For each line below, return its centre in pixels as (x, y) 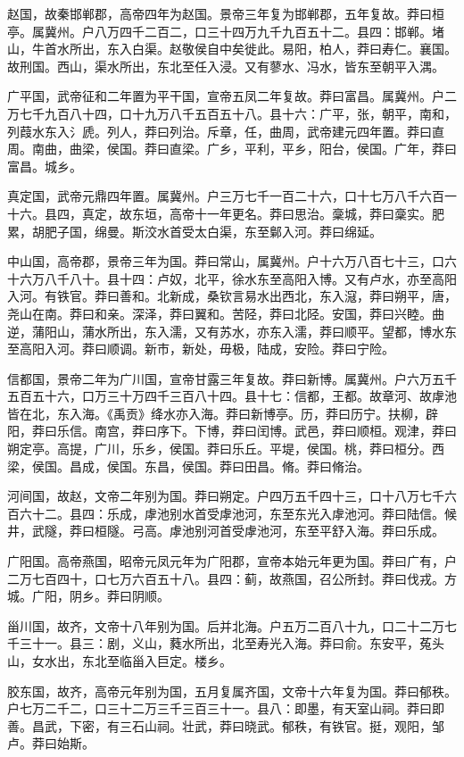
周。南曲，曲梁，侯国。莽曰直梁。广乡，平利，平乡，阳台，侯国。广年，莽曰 (232, 149)
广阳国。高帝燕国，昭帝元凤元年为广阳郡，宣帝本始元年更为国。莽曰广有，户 (232, 561)
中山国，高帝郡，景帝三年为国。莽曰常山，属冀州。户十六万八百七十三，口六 (232, 261)
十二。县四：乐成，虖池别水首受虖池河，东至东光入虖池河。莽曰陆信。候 (244, 513)
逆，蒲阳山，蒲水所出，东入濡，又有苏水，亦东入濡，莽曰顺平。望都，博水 (226, 331)
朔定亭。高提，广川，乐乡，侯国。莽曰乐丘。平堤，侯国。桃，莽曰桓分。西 (226, 449)
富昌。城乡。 (45, 166)
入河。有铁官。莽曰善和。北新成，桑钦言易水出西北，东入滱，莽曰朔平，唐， (232, 296)
